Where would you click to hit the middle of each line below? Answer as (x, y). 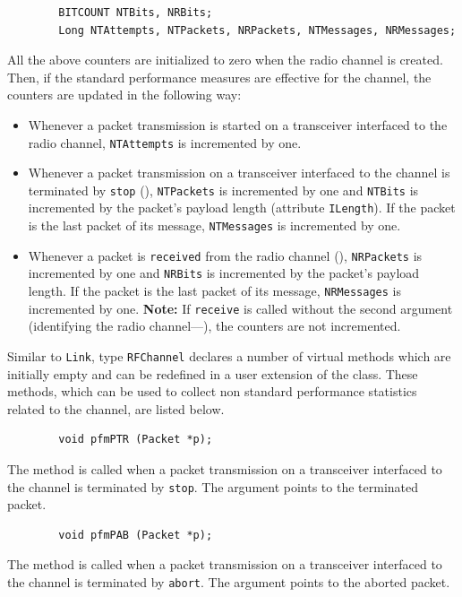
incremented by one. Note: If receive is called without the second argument (240, 308)
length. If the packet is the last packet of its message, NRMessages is (214, 291)
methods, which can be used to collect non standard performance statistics (212, 391)
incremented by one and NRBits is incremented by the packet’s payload (224, 273)
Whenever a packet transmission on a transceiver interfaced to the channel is (239, 173)
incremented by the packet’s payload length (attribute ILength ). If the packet (242, 208)
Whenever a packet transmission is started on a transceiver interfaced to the (238, 124)
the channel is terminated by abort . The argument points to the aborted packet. (229, 582)
